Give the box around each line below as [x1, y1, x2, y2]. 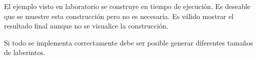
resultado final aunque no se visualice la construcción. [4, 20, 168, 31]
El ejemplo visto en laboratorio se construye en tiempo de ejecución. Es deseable [4, 1, 250, 11]
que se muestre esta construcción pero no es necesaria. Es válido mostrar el [4, 10, 234, 21]
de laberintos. [4, 47, 45, 57]
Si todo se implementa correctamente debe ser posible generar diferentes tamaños [4, 37, 253, 47]
